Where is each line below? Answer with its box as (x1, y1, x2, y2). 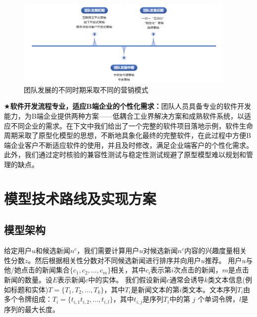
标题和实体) (10, 284, 48, 294)
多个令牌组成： (4, 294, 52, 304)
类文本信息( (208, 274, 245, 284)
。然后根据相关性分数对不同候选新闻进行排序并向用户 (28, 255, 201, 265)
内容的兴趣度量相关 (184, 245, 247, 256)
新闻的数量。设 (4, 274, 52, 284)
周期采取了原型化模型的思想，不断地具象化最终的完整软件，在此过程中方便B (4, 130, 251, 140)
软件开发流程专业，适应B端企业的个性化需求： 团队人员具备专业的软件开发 (10, 101, 252, 111)
